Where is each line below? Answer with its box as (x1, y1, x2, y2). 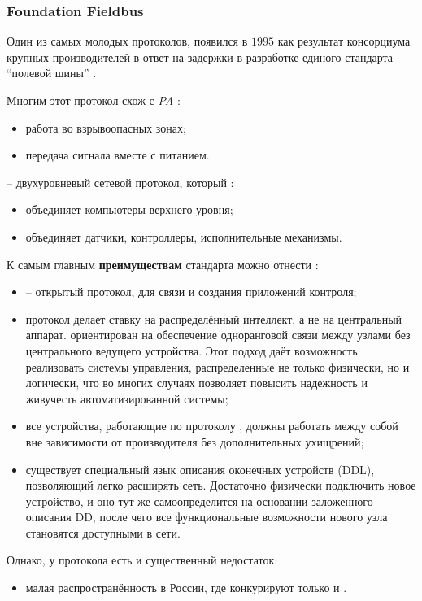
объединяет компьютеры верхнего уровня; (25, 201, 233, 218)
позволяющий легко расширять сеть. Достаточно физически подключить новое (25, 477, 416, 494)
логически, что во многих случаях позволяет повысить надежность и (25, 374, 368, 391)
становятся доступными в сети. (25, 524, 181, 541)
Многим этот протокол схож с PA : (7, 92, 181, 108)
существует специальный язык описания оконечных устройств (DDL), (25, 460, 375, 477)
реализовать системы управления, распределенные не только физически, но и (25, 358, 410, 375)
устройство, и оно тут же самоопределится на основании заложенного (25, 492, 373, 509)
